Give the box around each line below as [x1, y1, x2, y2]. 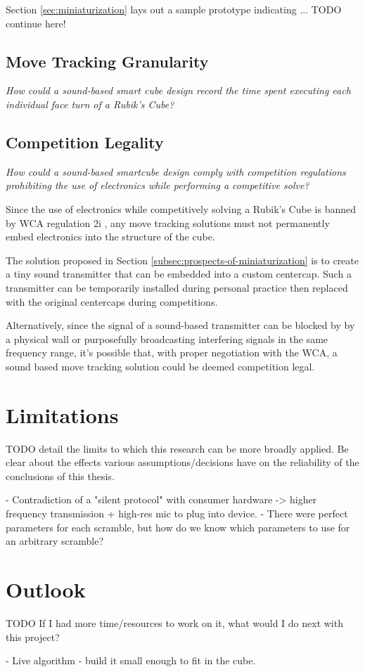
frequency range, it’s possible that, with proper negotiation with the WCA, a [6, 345, 338, 360]
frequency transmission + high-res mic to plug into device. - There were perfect [6, 506, 348, 520]
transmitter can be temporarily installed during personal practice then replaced [6, 280, 348, 295]
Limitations [6, 400, 119, 429]
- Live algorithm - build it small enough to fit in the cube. [6, 653, 256, 668]
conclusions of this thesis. [6, 468, 115, 483]
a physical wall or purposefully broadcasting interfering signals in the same [6, 331, 328, 346]
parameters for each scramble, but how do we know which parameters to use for [6, 519, 350, 534]
